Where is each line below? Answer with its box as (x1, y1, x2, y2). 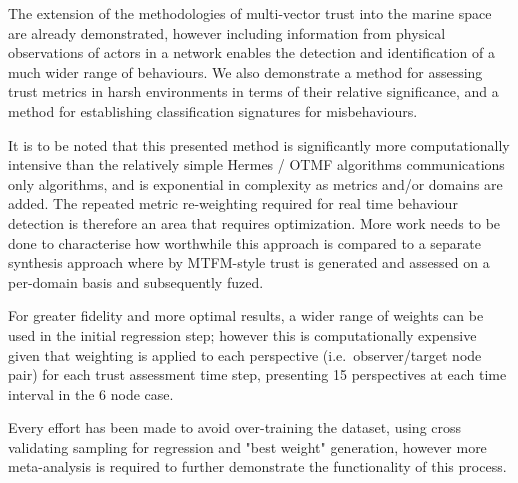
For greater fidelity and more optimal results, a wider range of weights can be (8, 305, 484, 326)
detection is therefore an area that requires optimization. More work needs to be (8, 212, 501, 233)
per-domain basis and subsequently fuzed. (8, 271, 264, 292)
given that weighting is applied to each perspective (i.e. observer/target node (8, 344, 482, 365)
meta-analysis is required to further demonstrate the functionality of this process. (8, 456, 507, 477)
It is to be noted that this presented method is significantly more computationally (8, 134, 510, 155)
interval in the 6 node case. (8, 383, 174, 404)
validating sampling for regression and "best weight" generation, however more (8, 436, 487, 457)
